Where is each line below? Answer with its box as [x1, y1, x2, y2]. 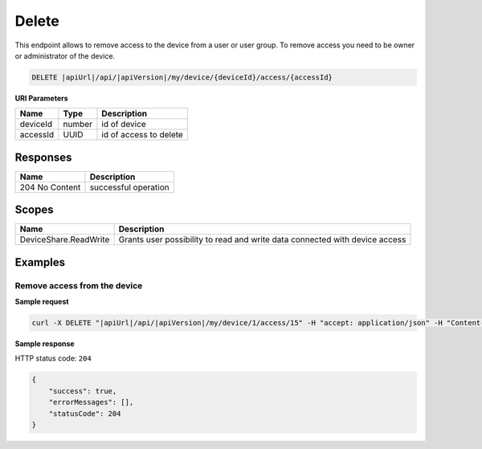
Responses [14, 150, 72, 164]
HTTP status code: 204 [14, 353, 92, 363]
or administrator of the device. [14, 51, 116, 60]
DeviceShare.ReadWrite [19, 234, 110, 245]
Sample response [14, 339, 76, 349]
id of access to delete [101, 129, 184, 141]
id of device [101, 119, 146, 130]
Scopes [14, 203, 54, 217]
